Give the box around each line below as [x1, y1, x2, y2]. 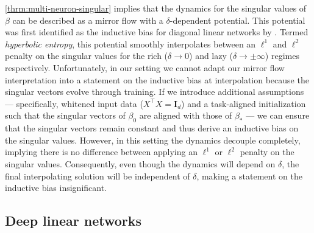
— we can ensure [246, 109, 310, 122]
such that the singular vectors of [5, 109, 126, 122]
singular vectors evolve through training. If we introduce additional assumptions [5, 85, 304, 98]
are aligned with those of [139, 109, 232, 122]
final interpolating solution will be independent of [5, 169, 190, 182]
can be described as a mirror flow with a [12, 13, 163, 26]
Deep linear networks [5, 211, 142, 230]
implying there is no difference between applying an [5, 145, 198, 158]
